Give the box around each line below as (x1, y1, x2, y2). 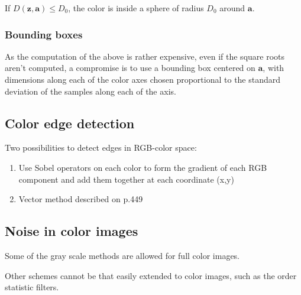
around (219, 2, 245, 14)
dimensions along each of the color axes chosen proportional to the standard (5, 73, 281, 85)
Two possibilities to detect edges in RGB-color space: (5, 141, 197, 154)
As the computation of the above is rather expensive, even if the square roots (5, 50, 285, 62)
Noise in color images (5, 222, 138, 240)
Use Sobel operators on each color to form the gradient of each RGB (18, 161, 267, 173)
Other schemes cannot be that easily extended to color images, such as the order (5, 269, 297, 281)
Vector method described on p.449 (18, 193, 143, 205)
